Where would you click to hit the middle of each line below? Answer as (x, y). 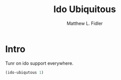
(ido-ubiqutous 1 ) (24, 72)
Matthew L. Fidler (85, 23)
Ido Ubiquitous (85, 9)
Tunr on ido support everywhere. (40, 63)
